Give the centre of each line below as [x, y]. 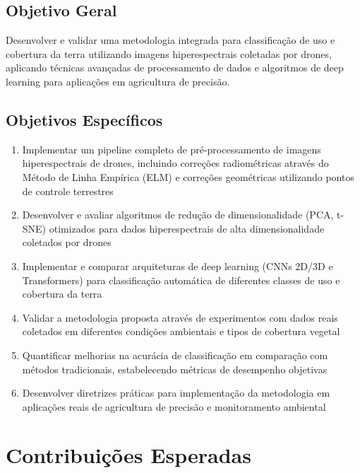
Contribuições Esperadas [128, 455]
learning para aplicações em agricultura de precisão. [118, 81]
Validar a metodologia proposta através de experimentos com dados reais [180, 317]
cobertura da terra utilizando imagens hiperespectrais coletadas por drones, [169, 53]
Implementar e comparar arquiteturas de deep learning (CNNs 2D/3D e [178, 265]
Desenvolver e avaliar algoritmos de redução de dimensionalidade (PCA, [178, 215]
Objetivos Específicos [84, 119]
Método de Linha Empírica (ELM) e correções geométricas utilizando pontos [188, 176]
